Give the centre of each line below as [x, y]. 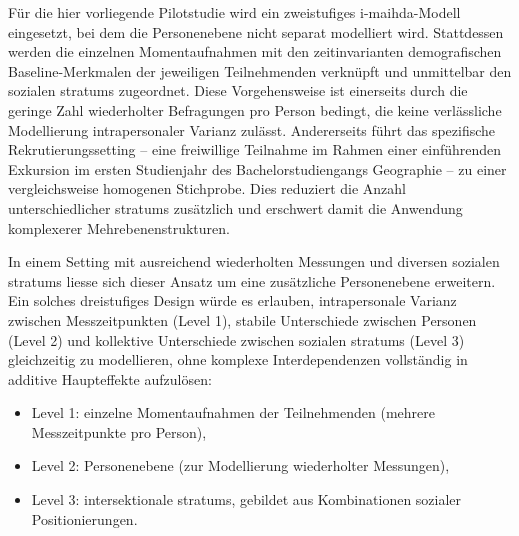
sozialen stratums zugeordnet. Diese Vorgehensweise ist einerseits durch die [238, 90]
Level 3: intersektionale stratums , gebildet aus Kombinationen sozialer [246, 499]
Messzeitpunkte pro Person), [119, 431]
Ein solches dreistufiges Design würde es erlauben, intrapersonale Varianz [232, 300]
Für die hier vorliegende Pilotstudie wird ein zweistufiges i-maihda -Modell [234, 12]
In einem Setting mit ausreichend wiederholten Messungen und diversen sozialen [254, 261]
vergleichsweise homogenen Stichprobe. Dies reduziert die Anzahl [207, 188]
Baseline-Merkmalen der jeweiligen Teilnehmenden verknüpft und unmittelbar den [260, 70]
